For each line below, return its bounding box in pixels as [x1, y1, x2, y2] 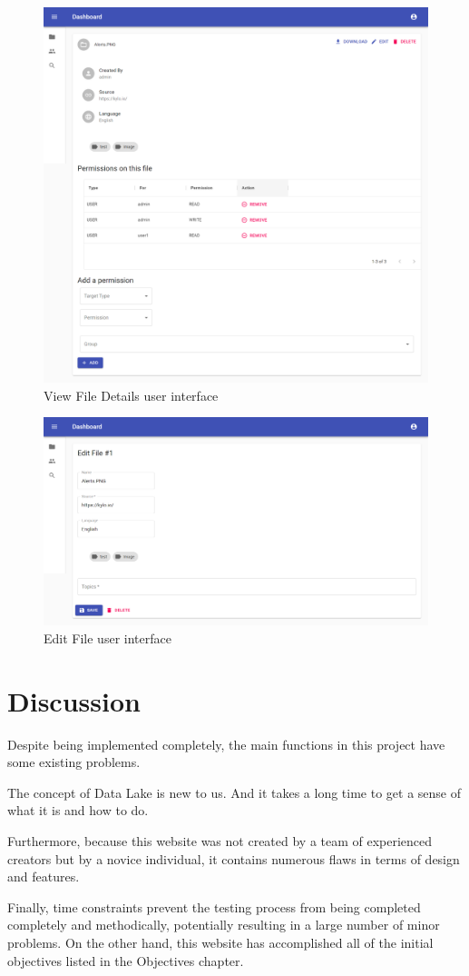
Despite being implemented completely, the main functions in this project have [7, 734, 445, 753]
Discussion [7, 682, 141, 719]
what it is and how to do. [7, 801, 149, 820]
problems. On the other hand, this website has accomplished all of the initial [7, 933, 434, 952]
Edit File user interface [44, 628, 171, 647]
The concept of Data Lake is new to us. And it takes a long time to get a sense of [7, 782, 462, 802]
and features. [7, 867, 80, 886]
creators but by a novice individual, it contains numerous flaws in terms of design [7, 849, 460, 868]
